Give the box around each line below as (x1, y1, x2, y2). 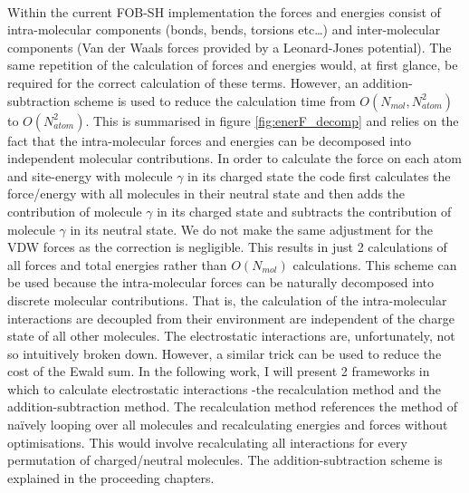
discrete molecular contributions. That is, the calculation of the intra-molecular (7, 290, 447, 309)
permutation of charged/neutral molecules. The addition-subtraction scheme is (7, 450, 443, 469)
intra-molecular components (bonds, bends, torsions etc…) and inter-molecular (7, 20, 441, 39)
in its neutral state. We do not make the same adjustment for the (70, 219, 433, 238)
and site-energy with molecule (7, 166, 173, 185)
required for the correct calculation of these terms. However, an (7, 72, 359, 92)
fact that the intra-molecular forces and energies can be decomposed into (7, 130, 412, 150)
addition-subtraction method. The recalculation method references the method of (7, 397, 457, 416)
